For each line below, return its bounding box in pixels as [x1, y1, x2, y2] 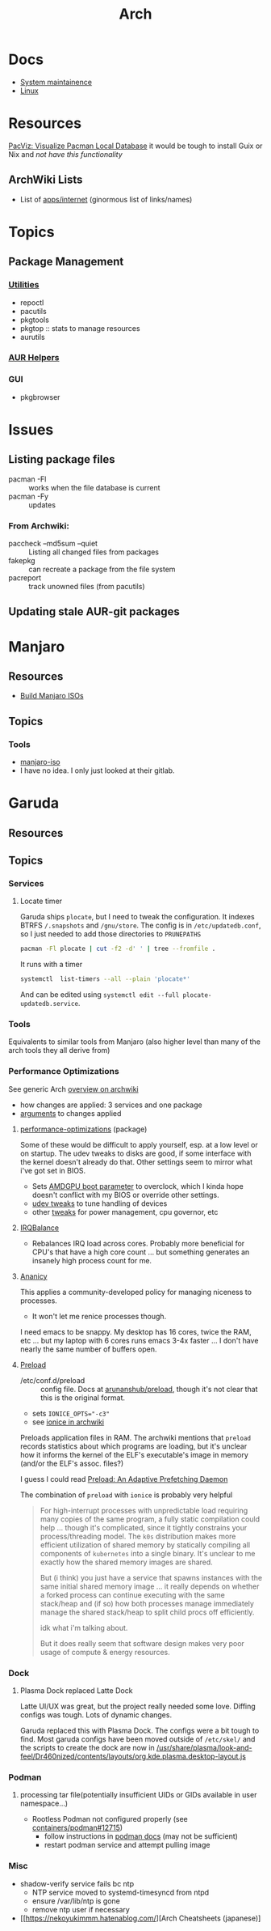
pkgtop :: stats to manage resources [19, 323, 140, 333]
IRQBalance [19, 1223, 59, 1233]
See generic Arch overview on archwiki [8, 1084, 139, 1093]
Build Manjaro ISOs [19, 691, 84, 701]
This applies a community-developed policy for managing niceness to [19, 1287, 252, 1297]
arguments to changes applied [19, 1108, 122, 1118]
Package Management [8, 255, 124, 269]
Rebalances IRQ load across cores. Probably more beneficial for [31, 1238, 245, 1248]
